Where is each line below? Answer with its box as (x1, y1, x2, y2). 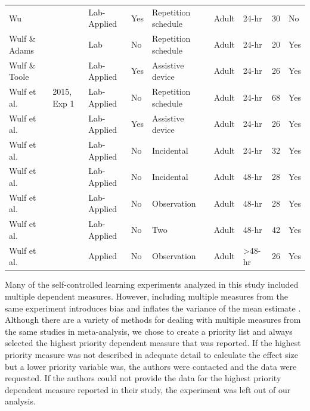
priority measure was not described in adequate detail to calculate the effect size (5, 348, 298, 360)
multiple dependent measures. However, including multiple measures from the (5, 289, 288, 302)
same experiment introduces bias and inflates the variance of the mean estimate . (5, 301, 301, 314)
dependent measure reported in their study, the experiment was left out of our (5, 383, 291, 396)
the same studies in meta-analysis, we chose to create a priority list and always (5, 325, 293, 337)
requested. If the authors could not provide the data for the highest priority (5, 372, 281, 384)
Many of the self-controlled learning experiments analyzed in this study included (5, 278, 299, 291)
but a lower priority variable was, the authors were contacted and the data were (5, 360, 297, 372)
